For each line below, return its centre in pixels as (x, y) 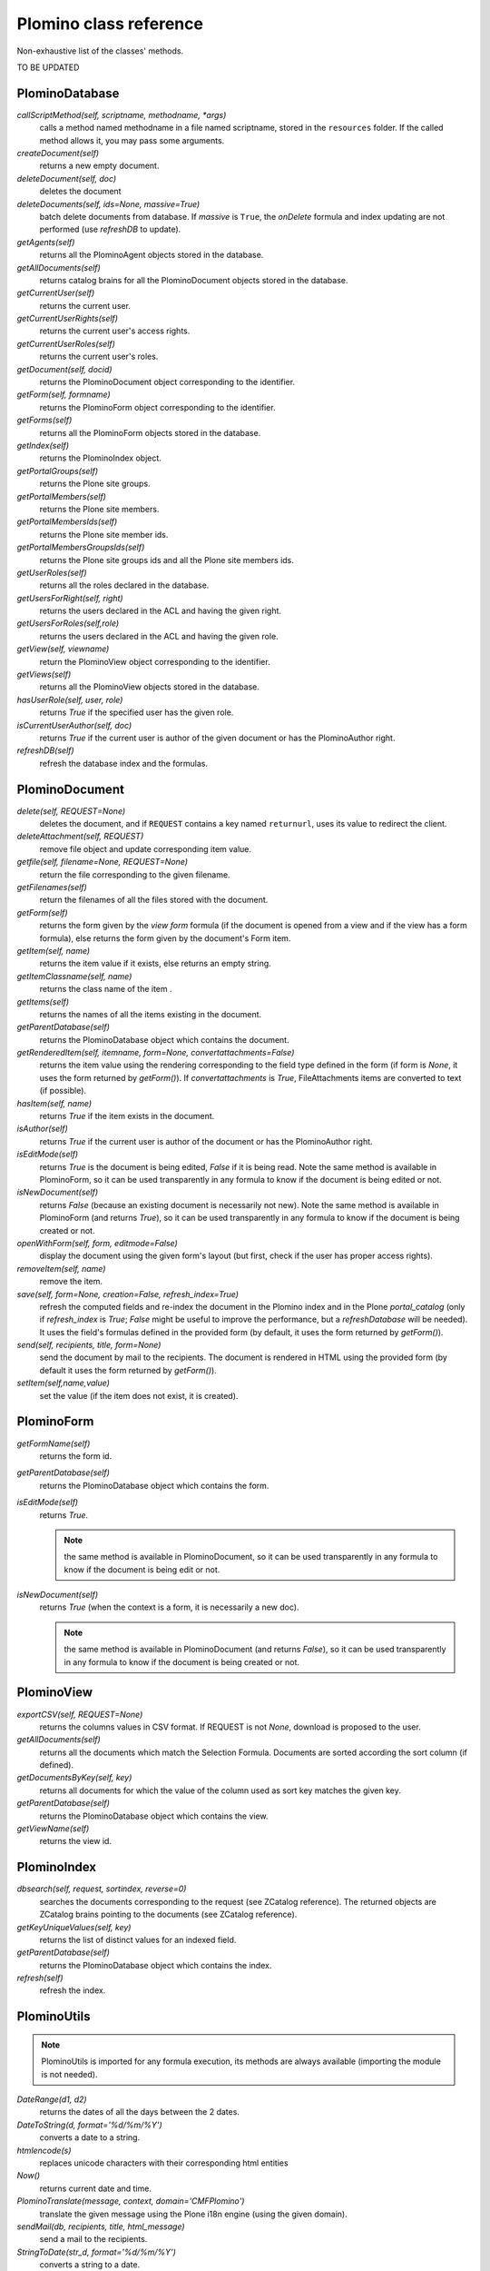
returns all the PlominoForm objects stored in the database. (150, 432)
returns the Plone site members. (99, 509)
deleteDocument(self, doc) (67, 178)
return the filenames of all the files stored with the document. (154, 900)
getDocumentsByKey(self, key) (74, 1778)
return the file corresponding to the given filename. (135, 874)
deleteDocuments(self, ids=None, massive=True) (108, 203)
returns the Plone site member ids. (104, 534)
